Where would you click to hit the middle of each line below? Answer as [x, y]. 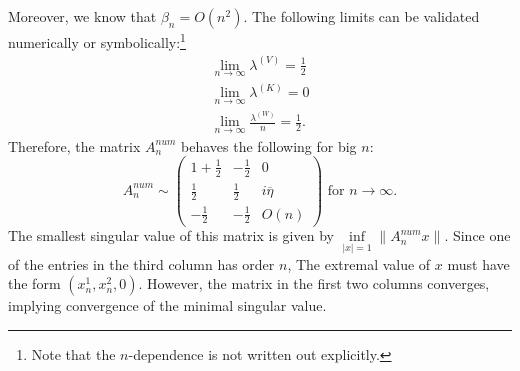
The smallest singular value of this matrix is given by [171, 235]
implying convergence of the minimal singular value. [167, 305]
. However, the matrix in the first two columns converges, [314, 283]
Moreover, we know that [82, 16]
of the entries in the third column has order [141, 263]
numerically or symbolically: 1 [97, 40]
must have [478, 263]
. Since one [477, 235]
